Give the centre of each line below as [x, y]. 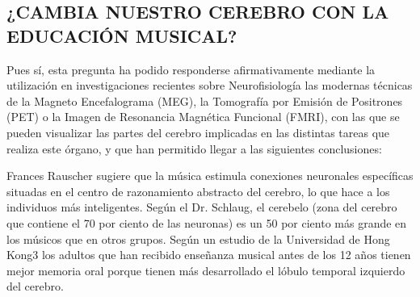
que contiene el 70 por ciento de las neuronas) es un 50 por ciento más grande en [207, 222]
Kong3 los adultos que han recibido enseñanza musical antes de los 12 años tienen [209, 255]
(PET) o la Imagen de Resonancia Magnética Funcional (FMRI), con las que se [203, 117]
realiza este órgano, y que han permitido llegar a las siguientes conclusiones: [194, 148]
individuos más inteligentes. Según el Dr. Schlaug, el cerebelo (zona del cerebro [202, 207]
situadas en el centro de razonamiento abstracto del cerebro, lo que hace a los [198, 191]
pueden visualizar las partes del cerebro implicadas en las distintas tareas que [198, 132]
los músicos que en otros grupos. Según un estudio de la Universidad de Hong [198, 238]
